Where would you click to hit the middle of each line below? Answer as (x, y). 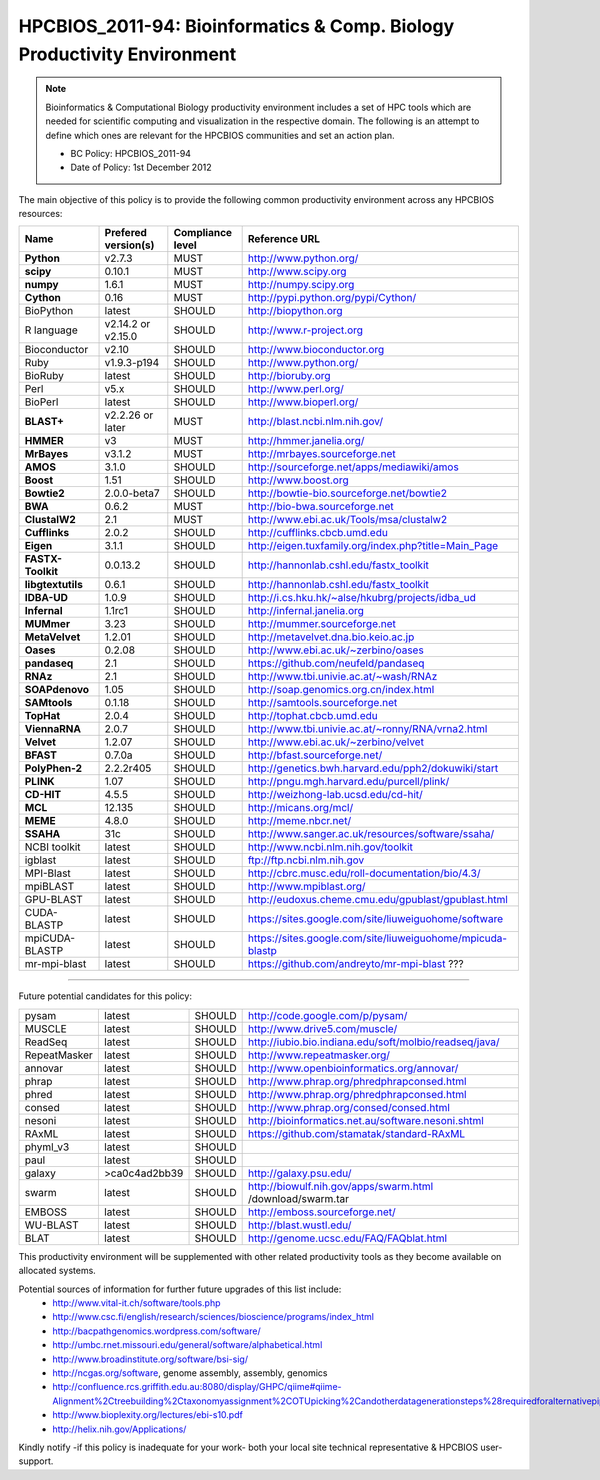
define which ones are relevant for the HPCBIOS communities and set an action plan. (220, 135)
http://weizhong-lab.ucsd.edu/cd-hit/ (335, 795)
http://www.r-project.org (305, 330)
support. (36, 1461)
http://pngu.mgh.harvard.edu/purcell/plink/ (348, 782)
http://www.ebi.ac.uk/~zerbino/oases (335, 650)
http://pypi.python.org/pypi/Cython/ (332, 298)
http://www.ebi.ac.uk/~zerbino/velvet (336, 742)
